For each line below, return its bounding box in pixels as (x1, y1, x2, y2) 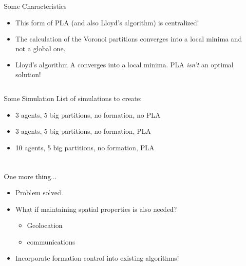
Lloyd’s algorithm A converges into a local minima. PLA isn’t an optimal (15, 60, 234, 70)
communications (27, 236, 76, 246)
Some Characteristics (4, 1, 67, 11)
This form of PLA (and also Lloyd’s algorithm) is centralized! (15, 17, 199, 27)
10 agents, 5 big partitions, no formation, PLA (15, 142, 154, 152)
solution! (15, 69, 41, 79)
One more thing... (4, 171, 57, 181)
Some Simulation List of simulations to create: (4, 93, 142, 103)
